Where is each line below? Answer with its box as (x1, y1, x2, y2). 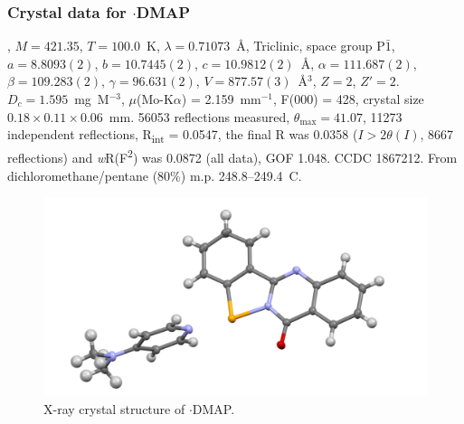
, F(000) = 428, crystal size (273, 90, 424, 108)
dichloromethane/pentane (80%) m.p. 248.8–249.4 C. (7, 165, 302, 184)
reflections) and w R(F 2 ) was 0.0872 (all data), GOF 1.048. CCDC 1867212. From (7, 146, 458, 166)
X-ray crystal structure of (43, 399, 185, 418)
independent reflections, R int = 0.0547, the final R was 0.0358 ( (7, 125, 358, 146)
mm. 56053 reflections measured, (109, 107, 290, 126)
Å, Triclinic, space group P (236, 36, 385, 55)
